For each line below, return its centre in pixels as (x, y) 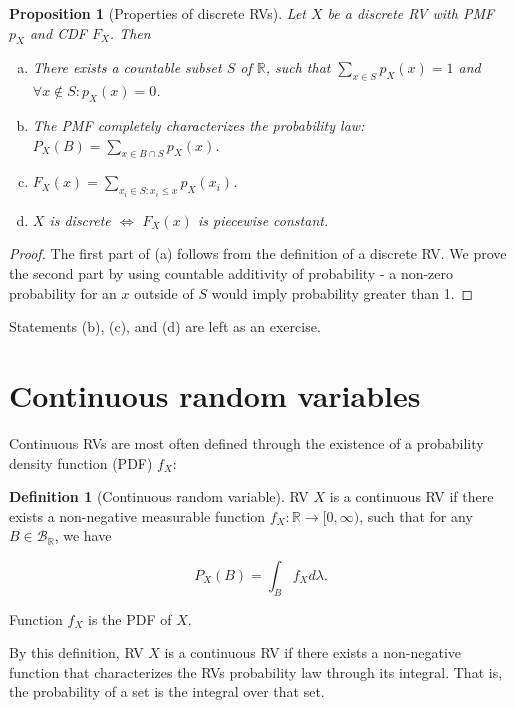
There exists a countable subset (127, 67)
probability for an (63, 292)
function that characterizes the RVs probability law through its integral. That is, (256, 671)
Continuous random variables (215, 394)
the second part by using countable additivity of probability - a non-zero (231, 273)
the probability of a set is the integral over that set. (167, 691)
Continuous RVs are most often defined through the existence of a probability (246, 442)
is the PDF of (130, 618)
